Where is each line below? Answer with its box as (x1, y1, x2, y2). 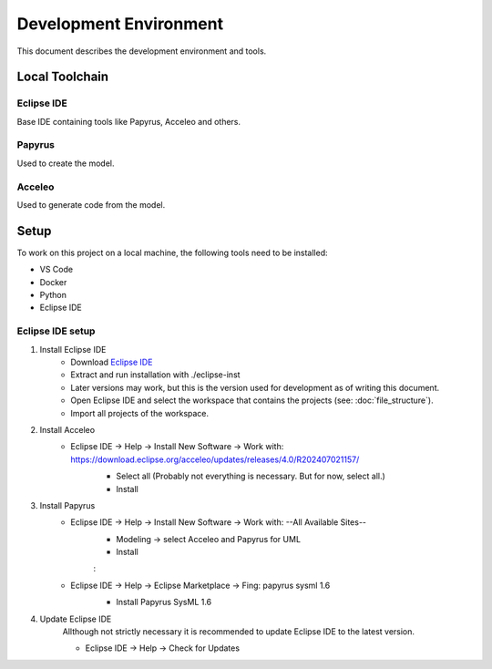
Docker (39, 276, 67, 287)
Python (39, 290, 67, 301)
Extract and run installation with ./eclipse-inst (70, 369, 241, 380)
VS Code (39, 264, 73, 275)
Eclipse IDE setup (16, 324, 96, 337)
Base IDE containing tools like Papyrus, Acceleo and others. (16, 116, 241, 127)
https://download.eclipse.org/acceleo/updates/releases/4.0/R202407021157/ (70, 454, 360, 465)
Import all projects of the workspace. (70, 407, 210, 418)
